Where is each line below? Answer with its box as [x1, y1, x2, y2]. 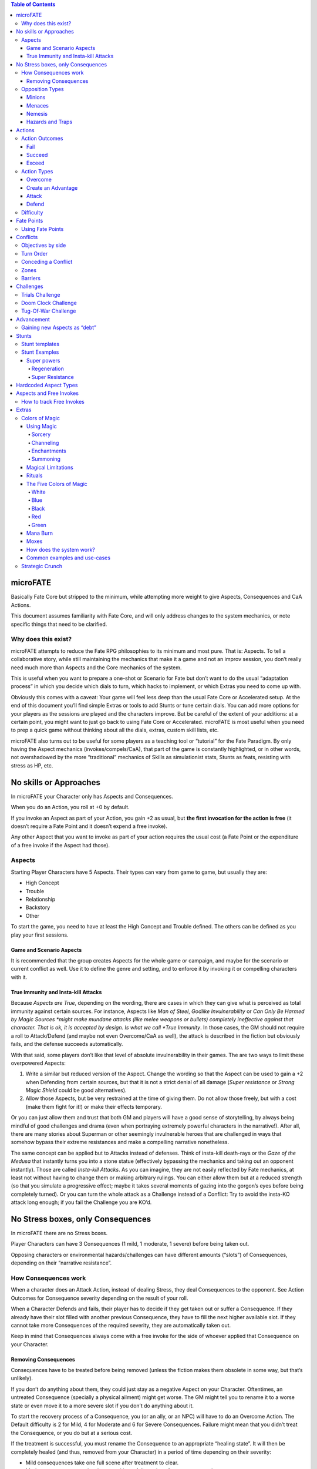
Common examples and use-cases [26, 554, 111, 561]
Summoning [31, 455, 61, 462]
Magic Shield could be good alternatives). [25, 1087, 127, 1094]
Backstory [25, 904, 50, 911]
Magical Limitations [26, 464, 73, 471]
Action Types [21, 167, 53, 175]
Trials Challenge [21, 291, 60, 298]
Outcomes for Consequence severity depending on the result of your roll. [11, 1294, 188, 1302]
